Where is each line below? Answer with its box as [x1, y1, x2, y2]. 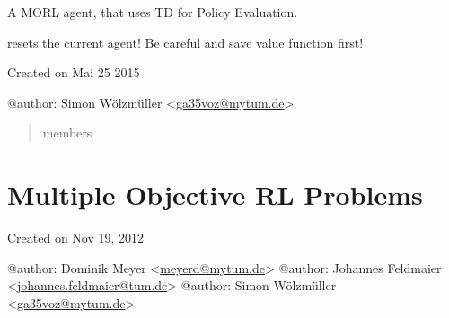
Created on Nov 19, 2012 [7, 228, 145, 247]
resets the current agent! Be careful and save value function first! [7, 32, 364, 51]
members [42, 123, 92, 142]
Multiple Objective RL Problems [7, 176, 423, 213]
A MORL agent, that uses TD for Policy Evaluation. [7, 3, 298, 21]
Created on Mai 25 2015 [7, 63, 140, 82]
